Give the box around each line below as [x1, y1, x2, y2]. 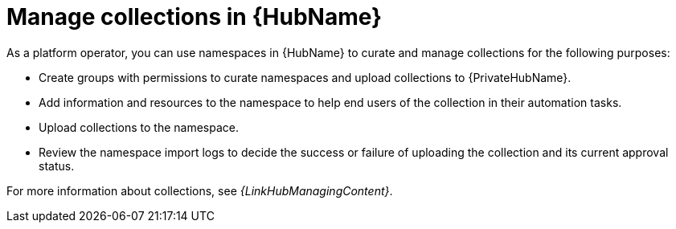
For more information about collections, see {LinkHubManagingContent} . [6, 183, 393, 198]
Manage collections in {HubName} [6, 3, 383, 31]
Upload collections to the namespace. [39, 120, 240, 134]
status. [39, 158, 75, 173]
